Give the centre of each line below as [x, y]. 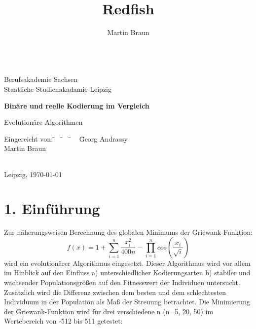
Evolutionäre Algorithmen [43, 122]
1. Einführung [52, 208]
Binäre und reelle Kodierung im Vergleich [77, 105]
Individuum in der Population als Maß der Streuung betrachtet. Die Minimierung [127, 302]
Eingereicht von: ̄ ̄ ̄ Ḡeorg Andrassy [66, 138]
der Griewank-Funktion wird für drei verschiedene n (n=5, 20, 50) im [109, 311]
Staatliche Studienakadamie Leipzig [58, 89]
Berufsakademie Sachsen [41, 79]
